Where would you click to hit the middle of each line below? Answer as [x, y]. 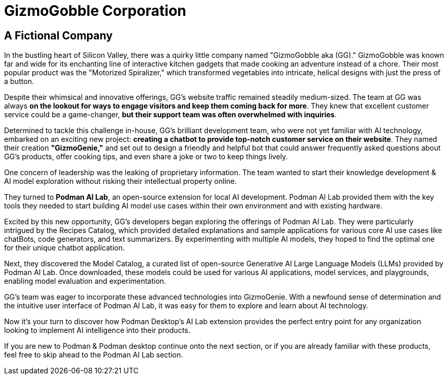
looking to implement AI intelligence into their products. [97, 330]
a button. [19, 81]
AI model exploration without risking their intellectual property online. [121, 181]
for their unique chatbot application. [65, 248]
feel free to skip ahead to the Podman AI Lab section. [94, 355]
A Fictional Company [58, 35]
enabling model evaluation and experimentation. [85, 281]
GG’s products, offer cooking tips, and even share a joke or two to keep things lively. [146, 157]
